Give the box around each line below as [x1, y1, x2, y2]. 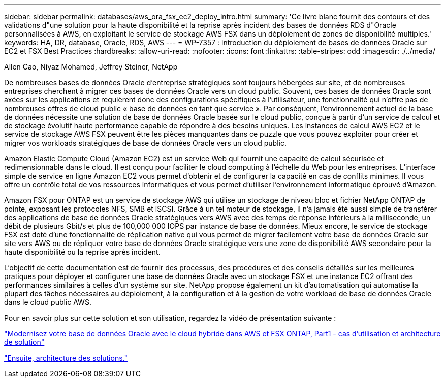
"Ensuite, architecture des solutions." [4, 354, 128, 362]
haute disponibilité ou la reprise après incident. [4, 248, 161, 256]
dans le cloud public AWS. [4, 298, 91, 306]
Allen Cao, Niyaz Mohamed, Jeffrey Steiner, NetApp [4, 62, 178, 71]
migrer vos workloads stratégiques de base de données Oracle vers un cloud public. [4, 138, 287, 147]
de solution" [4, 338, 45, 346]
